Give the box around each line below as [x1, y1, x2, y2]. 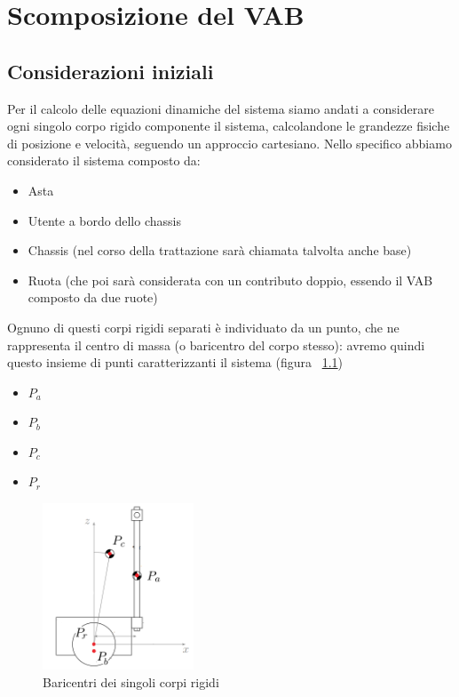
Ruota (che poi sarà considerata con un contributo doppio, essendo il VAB [28, 270, 433, 289]
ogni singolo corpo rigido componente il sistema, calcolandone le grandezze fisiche [7, 116, 450, 135]
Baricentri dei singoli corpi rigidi [43, 672, 219, 691]
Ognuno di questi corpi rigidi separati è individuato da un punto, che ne [7, 317, 400, 336]
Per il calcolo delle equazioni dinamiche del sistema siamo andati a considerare [7, 99, 434, 117]
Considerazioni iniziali [7, 57, 214, 84]
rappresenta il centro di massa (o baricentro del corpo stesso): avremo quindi [7, 335, 425, 354]
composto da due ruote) [28, 288, 158, 307]
